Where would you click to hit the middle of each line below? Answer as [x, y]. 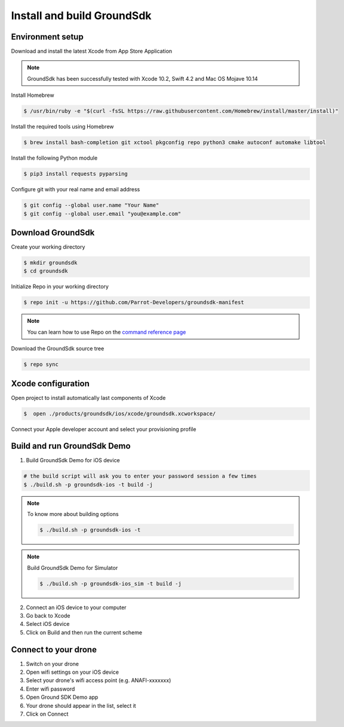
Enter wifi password [50, 689]
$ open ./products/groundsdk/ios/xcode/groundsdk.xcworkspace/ [120, 413]
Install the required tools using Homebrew [62, 127]
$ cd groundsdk [46, 271]
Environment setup [47, 37]
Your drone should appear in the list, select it [81, 705]
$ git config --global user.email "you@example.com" [102, 213]
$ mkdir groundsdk [50, 263]
